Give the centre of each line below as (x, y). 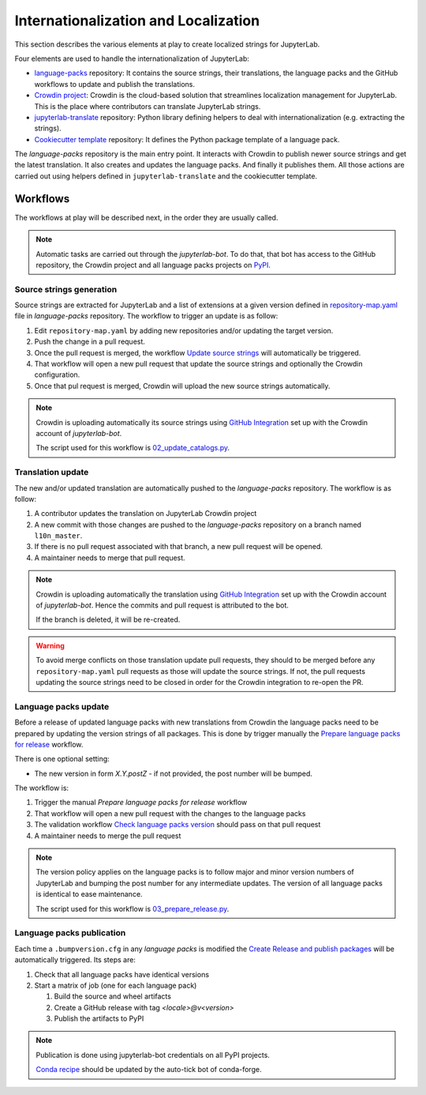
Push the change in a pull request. (90, 342)
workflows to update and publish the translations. (114, 84)
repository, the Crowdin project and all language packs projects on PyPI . (153, 265)
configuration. (57, 374)
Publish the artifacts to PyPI (99, 1018)
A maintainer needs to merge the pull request (108, 835)
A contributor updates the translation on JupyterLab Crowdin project (146, 514)
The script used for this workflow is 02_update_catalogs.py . (133, 448)
